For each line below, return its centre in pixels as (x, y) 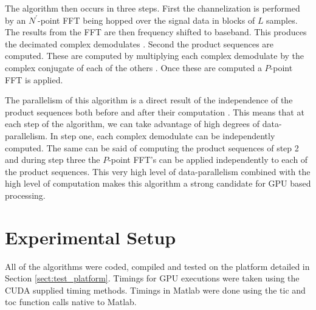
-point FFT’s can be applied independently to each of (208, 160)
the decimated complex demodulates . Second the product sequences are (139, 43)
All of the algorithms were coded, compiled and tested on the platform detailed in (157, 266)
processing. (25, 195)
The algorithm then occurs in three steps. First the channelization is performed (153, 8)
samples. (282, 20)
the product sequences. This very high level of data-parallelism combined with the (158, 171)
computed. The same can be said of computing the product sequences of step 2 (152, 147)
